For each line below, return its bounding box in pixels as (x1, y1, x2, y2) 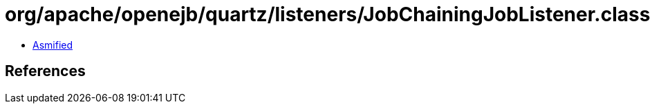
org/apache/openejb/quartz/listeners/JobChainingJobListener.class (5, 3, 651, 26)
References (5, 62, 86, 80)
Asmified (32, 38, 73, 51)
